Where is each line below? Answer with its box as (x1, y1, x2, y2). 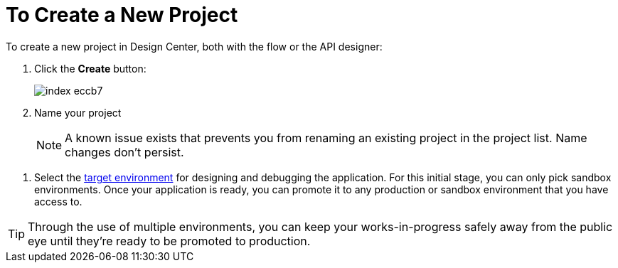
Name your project (34, 106, 122, 119)
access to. (34, 195, 82, 208)
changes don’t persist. (65, 144, 184, 159)
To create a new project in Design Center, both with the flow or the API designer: (6, 40, 383, 53)
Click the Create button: (34, 62, 146, 75)
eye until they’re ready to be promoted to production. (28, 233, 311, 248)
